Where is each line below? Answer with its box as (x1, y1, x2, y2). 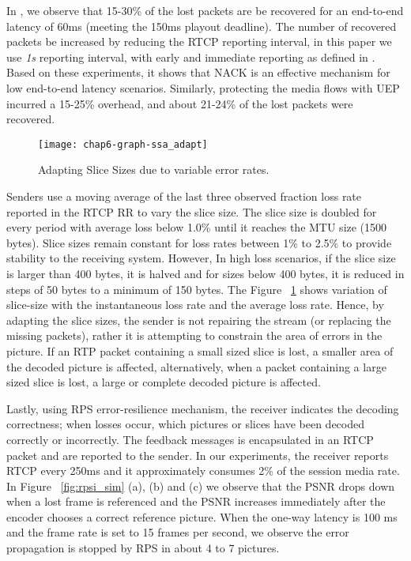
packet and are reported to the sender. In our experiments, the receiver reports (6, 446, 389, 463)
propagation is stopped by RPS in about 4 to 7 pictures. (6, 540, 280, 556)
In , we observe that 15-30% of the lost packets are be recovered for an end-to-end (6, 2, 404, 18)
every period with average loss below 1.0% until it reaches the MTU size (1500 (6, 219, 387, 235)
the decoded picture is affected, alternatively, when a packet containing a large (6, 358, 386, 375)
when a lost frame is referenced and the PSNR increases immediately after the (6, 493, 386, 510)
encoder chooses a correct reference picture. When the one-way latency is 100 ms (6, 508, 398, 525)
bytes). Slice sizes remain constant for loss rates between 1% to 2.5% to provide (6, 234, 392, 250)
